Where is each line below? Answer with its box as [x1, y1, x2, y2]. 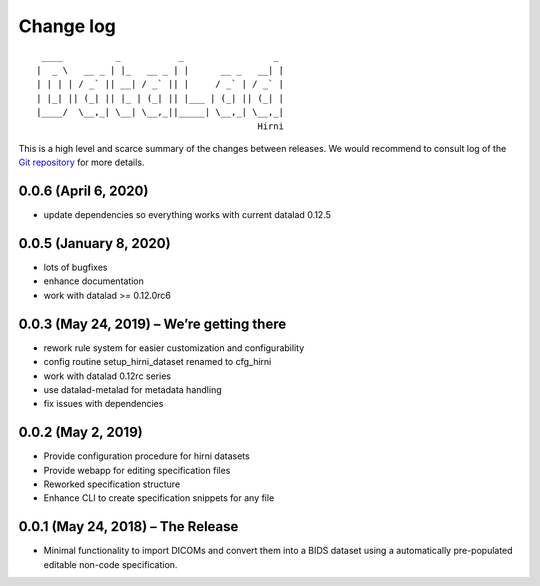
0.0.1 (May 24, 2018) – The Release [18, 518, 239, 535]
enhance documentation [43, 275, 145, 287]
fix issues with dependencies [43, 398, 164, 410]
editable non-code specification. [43, 558, 178, 570]
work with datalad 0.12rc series [43, 370, 172, 382]
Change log [18, 15, 117, 37]
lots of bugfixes [43, 261, 108, 274]
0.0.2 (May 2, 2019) [18, 424, 144, 441]
